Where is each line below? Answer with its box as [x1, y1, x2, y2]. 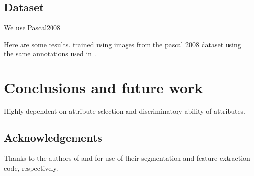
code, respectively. [4, 162, 58, 173]
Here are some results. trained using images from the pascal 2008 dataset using [4, 39, 241, 49]
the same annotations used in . [4, 49, 96, 59]
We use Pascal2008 [4, 23, 61, 33]
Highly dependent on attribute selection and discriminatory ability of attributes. [4, 106, 246, 116]
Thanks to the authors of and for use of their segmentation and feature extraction [4, 152, 250, 163]
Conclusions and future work [4, 77, 203, 98]
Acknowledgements [4, 130, 102, 145]
